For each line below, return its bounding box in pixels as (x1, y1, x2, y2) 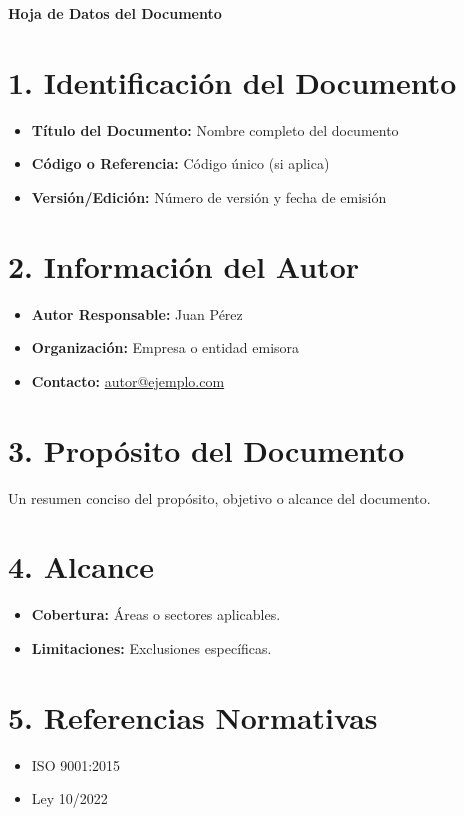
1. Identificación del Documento (8, 61, 457, 102)
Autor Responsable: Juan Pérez (31, 303, 243, 324)
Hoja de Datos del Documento (8, 3, 222, 23)
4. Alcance (8, 546, 154, 587)
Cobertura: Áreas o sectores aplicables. (31, 604, 281, 625)
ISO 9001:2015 (31, 754, 121, 775)
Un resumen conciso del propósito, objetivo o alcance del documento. (8, 487, 431, 508)
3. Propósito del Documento (8, 429, 405, 470)
